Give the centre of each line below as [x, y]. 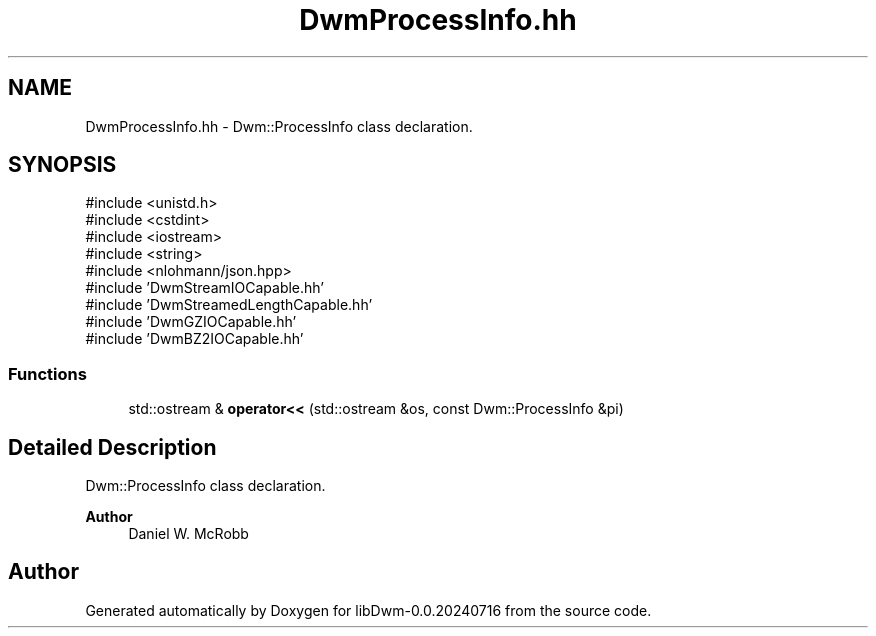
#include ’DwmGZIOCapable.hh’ [191, 322]
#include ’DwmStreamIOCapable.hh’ [204, 288]
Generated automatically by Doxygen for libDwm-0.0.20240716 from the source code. [368, 610]
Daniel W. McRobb [188, 534]
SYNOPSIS [62, 165]
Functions [47, 373]
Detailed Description [112, 447]
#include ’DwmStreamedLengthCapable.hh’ [229, 305]
